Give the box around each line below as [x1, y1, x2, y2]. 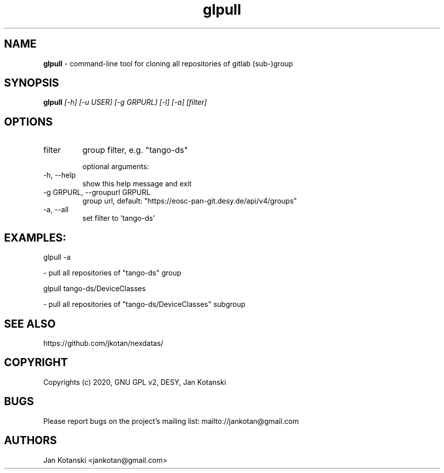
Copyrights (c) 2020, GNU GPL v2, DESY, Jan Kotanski [43, 377, 226, 386]
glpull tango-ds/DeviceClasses [43, 284, 146, 293]
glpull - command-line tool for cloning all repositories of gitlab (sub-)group [43, 59, 293, 68]
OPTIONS [4, 115, 53, 128]
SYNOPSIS [4, 76, 59, 90]
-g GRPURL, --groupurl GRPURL [43, 188, 151, 197]
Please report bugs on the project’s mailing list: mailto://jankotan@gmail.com [43, 416, 299, 425]
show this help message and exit [82, 179, 192, 188]
